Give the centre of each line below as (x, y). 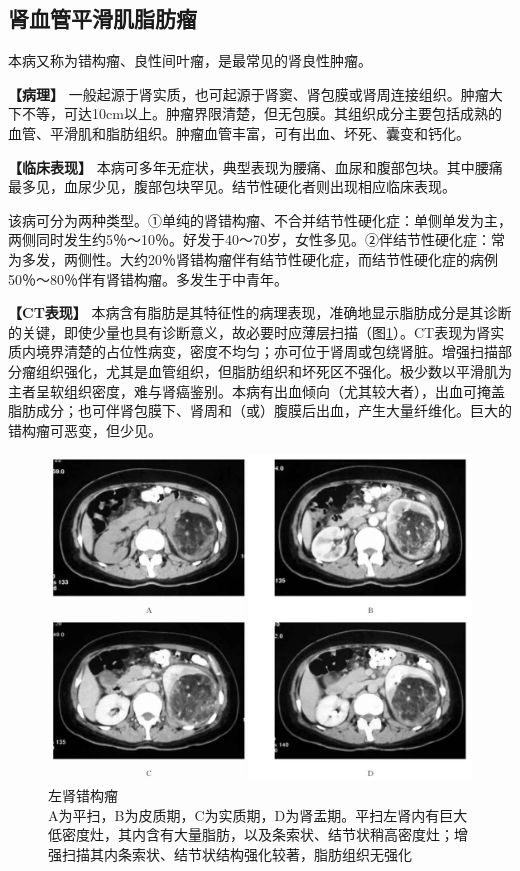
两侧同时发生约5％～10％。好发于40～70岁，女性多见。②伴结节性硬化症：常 (256, 239)
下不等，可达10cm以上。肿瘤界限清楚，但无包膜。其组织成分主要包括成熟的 (255, 113)
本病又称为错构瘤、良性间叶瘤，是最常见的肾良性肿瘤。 (190, 60)
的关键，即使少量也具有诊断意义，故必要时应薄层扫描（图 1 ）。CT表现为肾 (249, 331)
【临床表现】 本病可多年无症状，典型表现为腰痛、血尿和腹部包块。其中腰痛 (255, 166)
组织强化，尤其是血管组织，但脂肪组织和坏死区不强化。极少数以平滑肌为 (273, 370)
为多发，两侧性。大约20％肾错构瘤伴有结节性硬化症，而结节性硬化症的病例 (253, 258)
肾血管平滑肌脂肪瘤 (102, 18)
